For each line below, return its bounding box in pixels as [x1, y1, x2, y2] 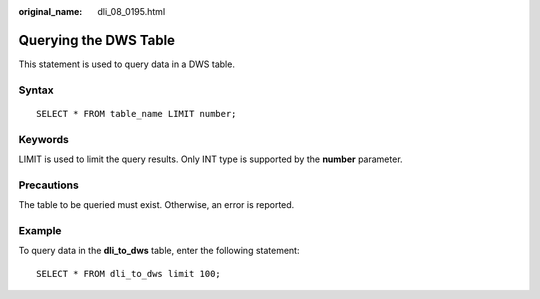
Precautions [18, 178, 79, 192]
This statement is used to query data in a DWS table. [18, 58, 235, 70]
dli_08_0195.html [97, 6, 166, 17]
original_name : [18, 6, 83, 17]
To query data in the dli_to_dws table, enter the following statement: [18, 245, 300, 257]
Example [18, 223, 62, 237]
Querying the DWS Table [18, 31, 175, 49]
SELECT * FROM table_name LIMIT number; [36, 108, 237, 119]
